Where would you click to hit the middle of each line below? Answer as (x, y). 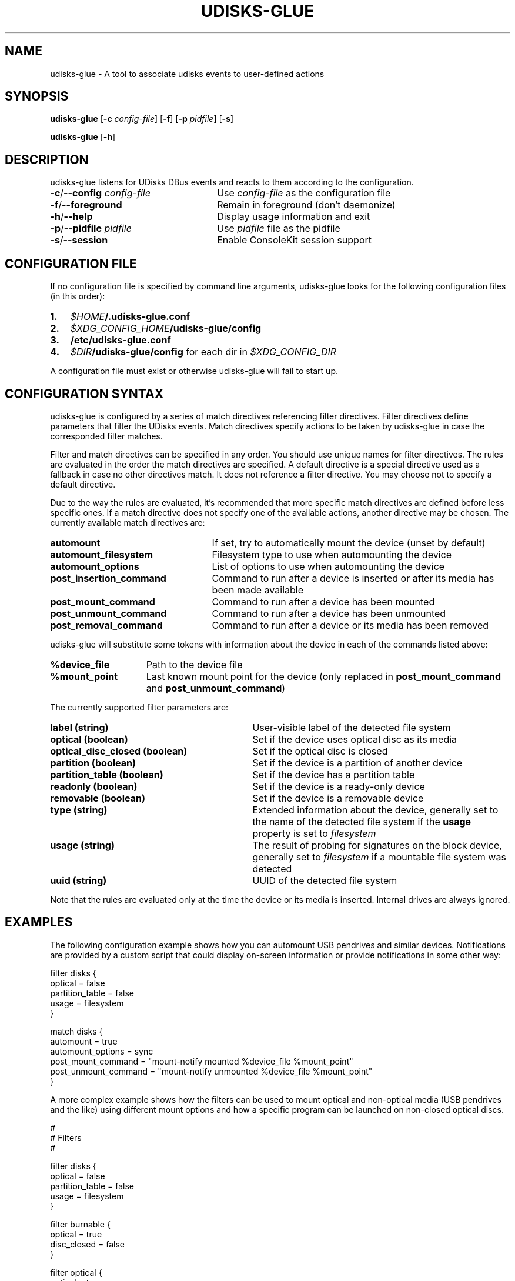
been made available (257, 590)
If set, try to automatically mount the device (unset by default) (349, 543)
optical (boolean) (89, 739)
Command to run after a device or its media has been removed (350, 625)
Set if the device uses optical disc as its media (355, 739)
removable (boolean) (98, 798)
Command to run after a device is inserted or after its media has (353, 578)
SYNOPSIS (37, 96)
